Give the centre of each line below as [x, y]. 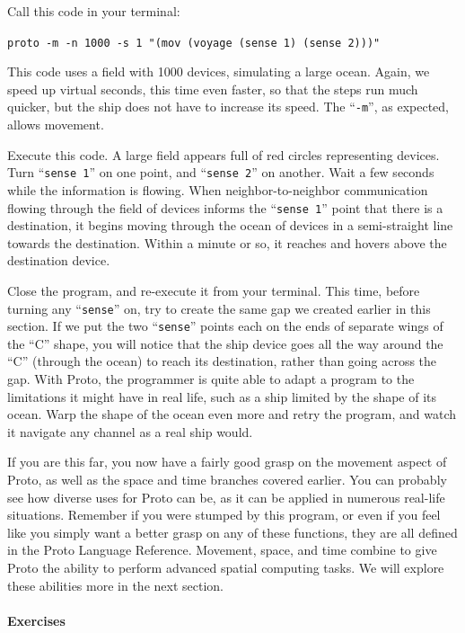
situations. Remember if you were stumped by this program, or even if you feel [224, 515]
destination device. [59, 260]
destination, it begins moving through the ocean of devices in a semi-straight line [230, 225]
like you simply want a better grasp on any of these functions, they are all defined [232, 532]
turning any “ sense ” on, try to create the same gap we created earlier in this [219, 308]
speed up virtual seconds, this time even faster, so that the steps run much [213, 89]
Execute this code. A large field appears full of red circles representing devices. [224, 154]
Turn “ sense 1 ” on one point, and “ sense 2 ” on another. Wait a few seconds [221, 172]
